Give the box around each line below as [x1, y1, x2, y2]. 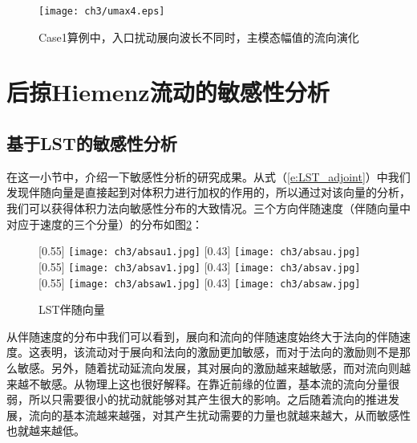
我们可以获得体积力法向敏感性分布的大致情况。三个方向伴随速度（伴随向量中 [6, 200, 411, 217]
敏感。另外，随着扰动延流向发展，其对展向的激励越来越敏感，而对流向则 [17, 359, 399, 376]
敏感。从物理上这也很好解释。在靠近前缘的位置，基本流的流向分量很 [39, 375, 399, 392]
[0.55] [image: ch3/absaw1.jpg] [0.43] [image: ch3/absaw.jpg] [38, 274, 361, 291]
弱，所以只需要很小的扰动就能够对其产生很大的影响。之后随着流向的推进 [6, 391, 388, 408]
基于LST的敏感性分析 [6, 131, 177, 156]
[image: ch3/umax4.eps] [38, 6, 165, 17]
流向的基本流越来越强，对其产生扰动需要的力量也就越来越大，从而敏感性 [28, 406, 411, 423]
